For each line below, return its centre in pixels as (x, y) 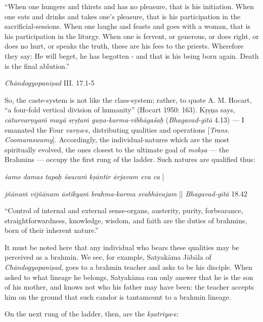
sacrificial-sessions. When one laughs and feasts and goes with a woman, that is (128, 26)
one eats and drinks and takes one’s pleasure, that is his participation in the (123, 16)
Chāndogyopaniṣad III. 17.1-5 (50, 83)
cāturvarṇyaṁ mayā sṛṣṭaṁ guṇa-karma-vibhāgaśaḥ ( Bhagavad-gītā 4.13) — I (124, 119)
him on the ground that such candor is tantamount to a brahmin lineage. (118, 296)
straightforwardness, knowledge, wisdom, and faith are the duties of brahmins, (126, 220)
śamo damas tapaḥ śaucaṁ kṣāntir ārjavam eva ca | (84, 176)
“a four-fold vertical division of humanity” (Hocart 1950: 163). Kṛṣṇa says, (120, 110)
